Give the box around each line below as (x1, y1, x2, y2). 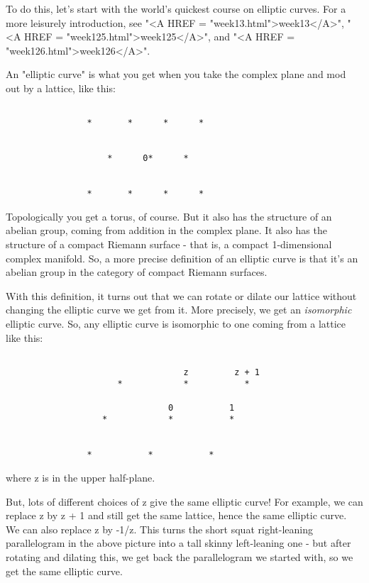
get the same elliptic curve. (6, 563, 123, 578)
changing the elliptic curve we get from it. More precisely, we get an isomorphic (6, 302, 352, 317)
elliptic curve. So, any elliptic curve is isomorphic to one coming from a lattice (6, 316, 346, 331)
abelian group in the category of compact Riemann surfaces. (6, 265, 268, 279)
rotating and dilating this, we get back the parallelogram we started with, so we (6, 550, 353, 565)
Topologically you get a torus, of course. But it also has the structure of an (6, 209, 332, 223)
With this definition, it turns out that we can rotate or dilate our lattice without (6, 288, 357, 303)
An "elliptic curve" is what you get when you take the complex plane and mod (6, 67, 346, 82)
